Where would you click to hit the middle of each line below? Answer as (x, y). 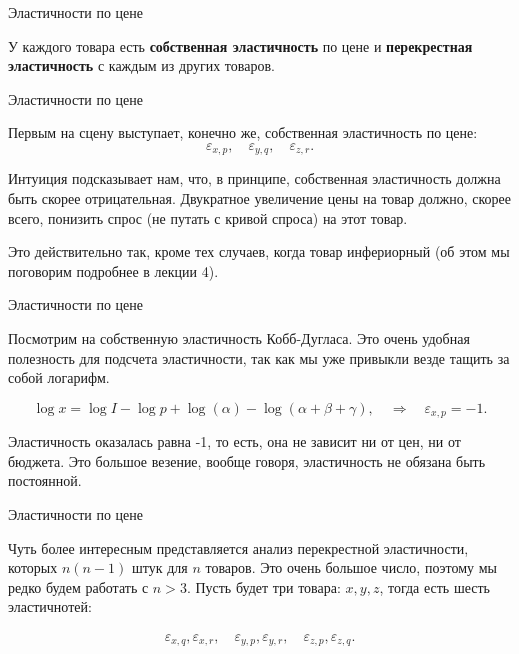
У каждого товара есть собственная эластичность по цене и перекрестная (240, 45)
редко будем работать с (78, 586)
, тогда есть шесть (434, 586)
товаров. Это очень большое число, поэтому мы (351, 567)
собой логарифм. (59, 377)
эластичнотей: (50, 606)
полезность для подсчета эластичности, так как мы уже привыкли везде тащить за (259, 357)
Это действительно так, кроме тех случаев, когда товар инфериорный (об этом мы (259, 251)
